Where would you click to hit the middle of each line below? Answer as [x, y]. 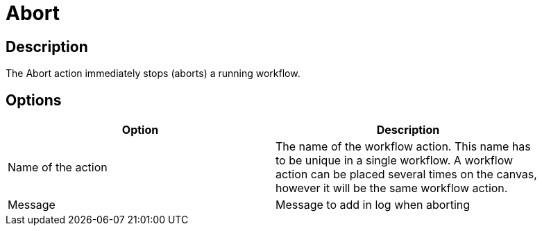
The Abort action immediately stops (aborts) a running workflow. [153, 74]
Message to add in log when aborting [373, 205]
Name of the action [58, 168]
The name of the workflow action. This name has [403, 147]
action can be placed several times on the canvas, [406, 174]
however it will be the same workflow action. [392, 188]
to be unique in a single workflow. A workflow [395, 161]
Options [34, 100]
